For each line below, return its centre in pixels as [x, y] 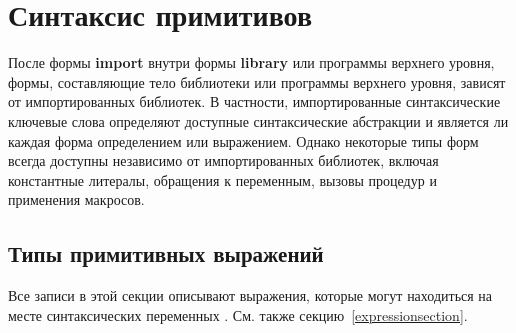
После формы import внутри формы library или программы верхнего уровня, [251, 62]
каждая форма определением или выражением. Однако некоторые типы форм [243, 140]
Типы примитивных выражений [166, 253]
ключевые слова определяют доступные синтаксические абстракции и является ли [258, 120]
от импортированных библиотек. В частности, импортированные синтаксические [254, 101]
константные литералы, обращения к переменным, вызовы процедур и [222, 179]
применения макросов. [76, 199]
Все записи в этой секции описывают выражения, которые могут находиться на [250, 295]
